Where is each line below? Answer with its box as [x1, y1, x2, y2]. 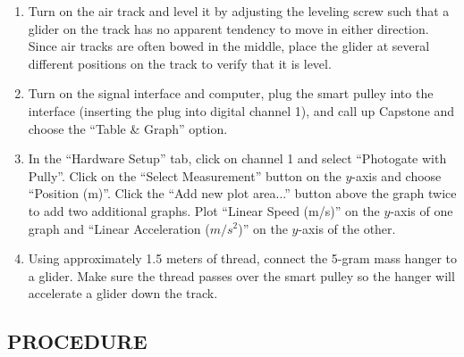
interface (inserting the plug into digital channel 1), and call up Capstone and [28, 101, 455, 120]
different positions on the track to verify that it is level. [28, 54, 332, 72]
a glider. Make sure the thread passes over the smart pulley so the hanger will [28, 266, 455, 285]
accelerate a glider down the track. [28, 284, 218, 303]
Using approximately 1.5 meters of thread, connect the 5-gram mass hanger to [28, 249, 457, 268]
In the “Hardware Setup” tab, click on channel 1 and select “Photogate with [28, 149, 447, 168]
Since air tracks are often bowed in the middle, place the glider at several [28, 37, 430, 55]
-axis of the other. [298, 219, 396, 237]
